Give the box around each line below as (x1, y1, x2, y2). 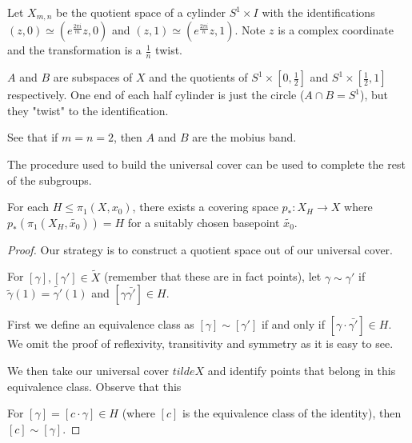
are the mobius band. (192, 129, 297, 146)
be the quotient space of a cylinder (56, 4, 226, 20)
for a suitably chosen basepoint (127, 214, 280, 230)
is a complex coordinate (278, 22, 394, 38)
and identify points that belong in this (207, 362, 396, 379)
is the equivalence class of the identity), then (182, 405, 402, 421)
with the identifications (262, 4, 375, 20)
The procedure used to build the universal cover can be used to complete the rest (7, 156, 406, 173)
